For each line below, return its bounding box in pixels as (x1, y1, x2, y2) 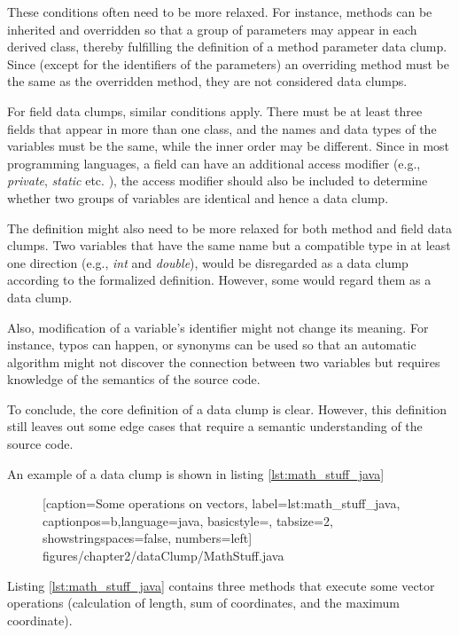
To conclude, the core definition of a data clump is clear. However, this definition (7, 399, 447, 418)
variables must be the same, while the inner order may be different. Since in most (7, 137, 450, 155)
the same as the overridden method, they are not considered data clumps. (7, 72, 408, 90)
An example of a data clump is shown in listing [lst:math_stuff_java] (7, 464, 385, 483)
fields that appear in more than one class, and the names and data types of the (7, 119, 437, 137)
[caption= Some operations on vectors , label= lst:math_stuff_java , (43, 494, 401, 513)
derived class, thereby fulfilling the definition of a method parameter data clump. (7, 37, 447, 56)
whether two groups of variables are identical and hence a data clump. (7, 188, 389, 207)
